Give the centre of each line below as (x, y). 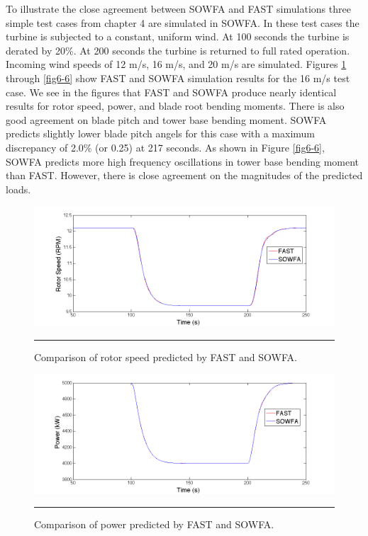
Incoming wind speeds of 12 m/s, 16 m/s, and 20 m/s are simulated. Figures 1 (176, 64)
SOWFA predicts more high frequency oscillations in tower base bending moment (183, 161)
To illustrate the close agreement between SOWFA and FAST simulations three (178, 8)
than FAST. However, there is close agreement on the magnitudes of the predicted (184, 175)
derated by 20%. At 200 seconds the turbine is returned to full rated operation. (178, 50)
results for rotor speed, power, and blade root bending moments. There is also (175, 106)
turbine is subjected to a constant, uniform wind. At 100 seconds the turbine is (178, 36)
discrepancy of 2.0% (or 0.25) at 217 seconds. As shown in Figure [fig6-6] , (165, 147)
